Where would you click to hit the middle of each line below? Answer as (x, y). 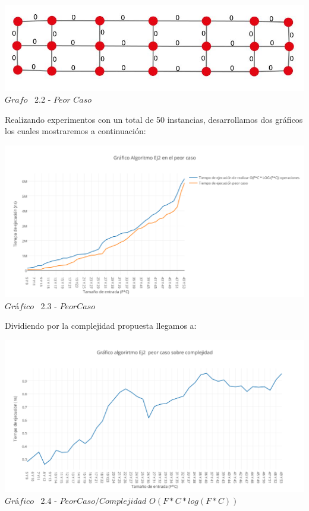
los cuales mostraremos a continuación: (75, 131)
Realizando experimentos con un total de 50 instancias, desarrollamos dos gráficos (154, 119)
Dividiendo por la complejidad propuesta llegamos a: (101, 326)
